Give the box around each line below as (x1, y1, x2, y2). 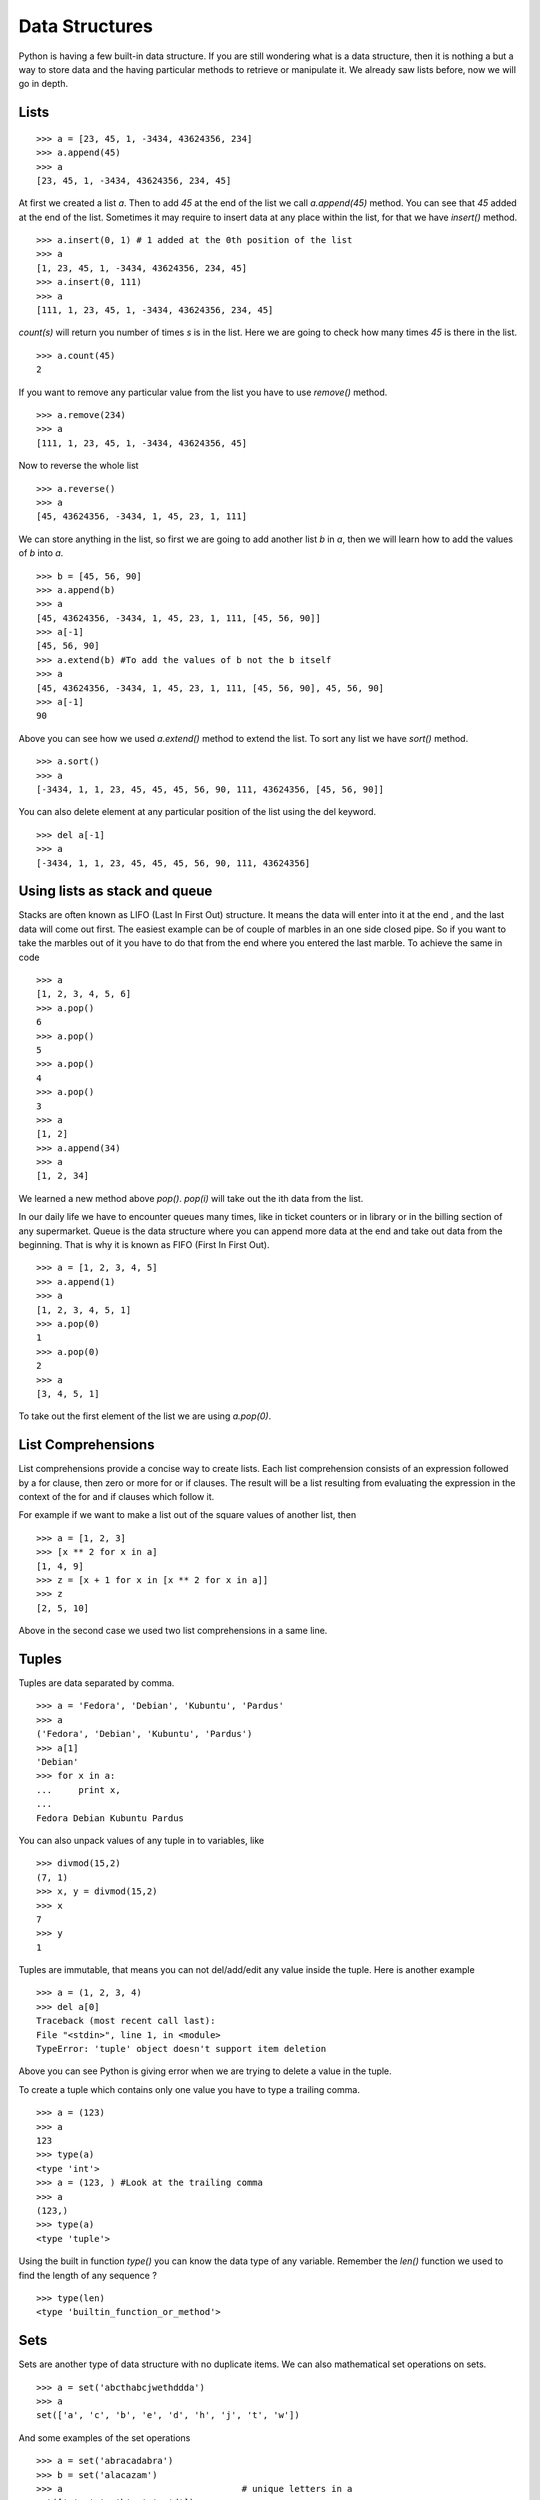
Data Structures (18, 15, 154, 37)
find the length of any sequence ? (18, 2269, 157, 2281)
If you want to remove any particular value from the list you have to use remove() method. (18, 386, 388, 398)
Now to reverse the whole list (18, 460, 139, 472)
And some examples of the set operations (18, 2431, 191, 2444)
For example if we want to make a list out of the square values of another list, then (18, 1509, 357, 1521)
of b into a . (18, 547, 64, 559)
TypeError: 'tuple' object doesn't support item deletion (36, 2043, 327, 2055)
